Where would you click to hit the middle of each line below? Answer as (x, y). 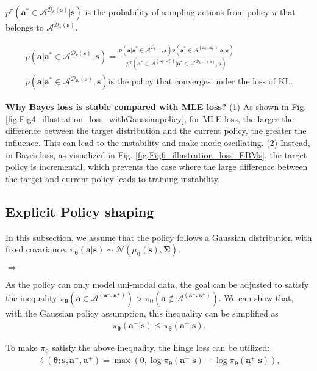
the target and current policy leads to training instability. (113, 178)
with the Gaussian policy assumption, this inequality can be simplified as (142, 313)
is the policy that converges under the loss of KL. (201, 82)
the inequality (31, 297)
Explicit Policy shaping (80, 211)
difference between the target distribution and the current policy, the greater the (156, 130)
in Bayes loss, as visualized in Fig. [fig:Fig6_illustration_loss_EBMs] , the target (156, 154)
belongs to (25, 27)
